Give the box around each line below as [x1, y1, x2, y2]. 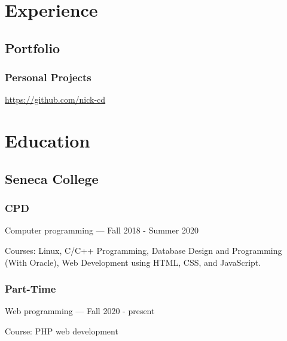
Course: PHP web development [5, 324, 118, 337]
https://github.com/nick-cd [5, 93, 106, 106]
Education [5, 128, 90, 153]
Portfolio [5, 38, 60, 57]
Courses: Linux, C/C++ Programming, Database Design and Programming [5, 244, 282, 256]
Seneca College [5, 169, 99, 188]
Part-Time [5, 281, 56, 296]
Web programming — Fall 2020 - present [5, 305, 155, 317]
